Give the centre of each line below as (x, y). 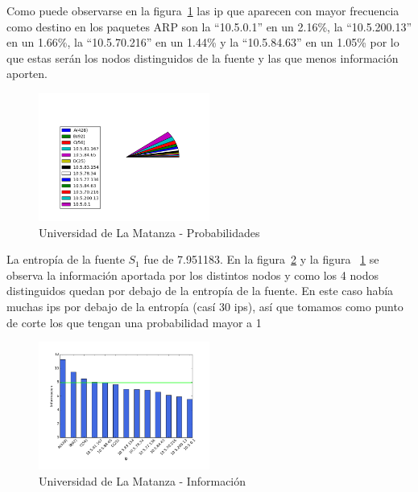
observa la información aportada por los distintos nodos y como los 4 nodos (192, 275)
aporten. (27, 74)
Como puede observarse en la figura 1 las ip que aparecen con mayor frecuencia (203, 10)
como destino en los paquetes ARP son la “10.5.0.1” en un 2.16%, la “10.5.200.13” (209, 26)
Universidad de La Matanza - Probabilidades (149, 232)
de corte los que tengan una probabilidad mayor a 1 (134, 322)
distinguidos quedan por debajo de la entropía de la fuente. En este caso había (200, 291)
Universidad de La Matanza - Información (143, 480)
